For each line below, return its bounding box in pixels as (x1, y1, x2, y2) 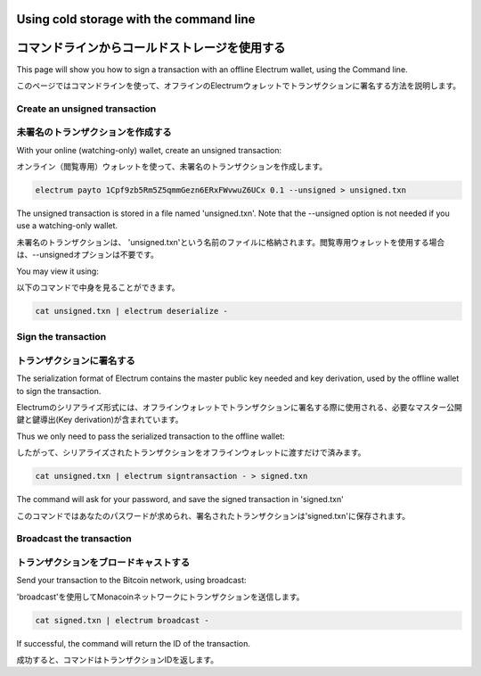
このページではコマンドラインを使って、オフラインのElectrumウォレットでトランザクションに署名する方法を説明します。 (16, 80, 461, 91)
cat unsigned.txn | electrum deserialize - (35, 306, 229, 316)
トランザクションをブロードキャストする (16, 556, 191, 568)
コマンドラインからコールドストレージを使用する (16, 40, 286, 55)
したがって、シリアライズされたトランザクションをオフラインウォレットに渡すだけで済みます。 (16, 447, 366, 458)
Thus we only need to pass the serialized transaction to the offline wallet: (16, 431, 285, 441)
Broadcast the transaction (16, 532, 133, 545)
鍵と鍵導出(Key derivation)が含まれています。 (16, 415, 183, 425)
